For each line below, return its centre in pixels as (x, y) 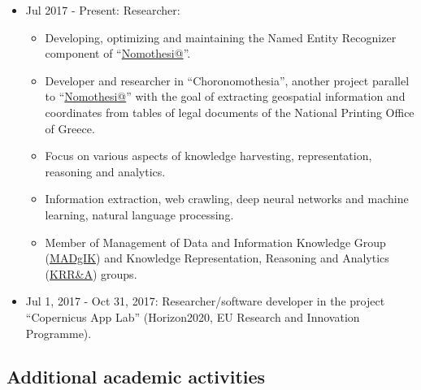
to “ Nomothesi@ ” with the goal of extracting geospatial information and (225, 96)
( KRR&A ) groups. (91, 273)
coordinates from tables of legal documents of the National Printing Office (230, 112)
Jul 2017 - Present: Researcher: (103, 10)
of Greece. (70, 128)
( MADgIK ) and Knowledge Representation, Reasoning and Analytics (217, 258)
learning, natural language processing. (139, 214)
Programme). (59, 333)
